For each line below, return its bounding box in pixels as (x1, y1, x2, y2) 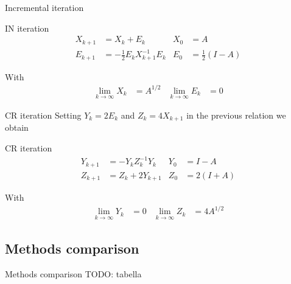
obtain (5, 121, 29, 134)
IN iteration (5, 21, 49, 34)
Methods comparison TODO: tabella (5, 267, 142, 280)
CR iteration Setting (5, 109, 82, 121)
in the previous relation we (186, 109, 286, 121)
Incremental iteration (5, 1, 84, 13)
